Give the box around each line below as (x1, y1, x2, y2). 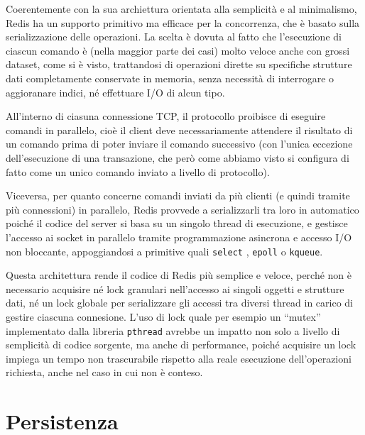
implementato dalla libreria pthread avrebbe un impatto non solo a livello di (6, 323, 340, 338)
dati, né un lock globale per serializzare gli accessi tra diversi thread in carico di (6, 295, 354, 310)
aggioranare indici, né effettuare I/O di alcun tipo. (6, 84, 225, 99)
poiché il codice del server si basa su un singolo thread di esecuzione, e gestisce (6, 216, 348, 231)
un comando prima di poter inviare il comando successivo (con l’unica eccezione (6, 136, 353, 151)
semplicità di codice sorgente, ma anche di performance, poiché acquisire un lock (6, 337, 356, 352)
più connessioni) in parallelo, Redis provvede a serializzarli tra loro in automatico (6, 202, 359, 216)
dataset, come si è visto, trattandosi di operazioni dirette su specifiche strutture (6, 57, 352, 72)
